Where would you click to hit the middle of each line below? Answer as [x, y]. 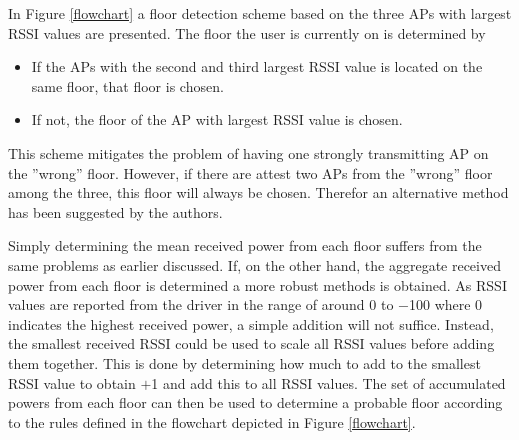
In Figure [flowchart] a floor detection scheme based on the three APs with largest [260, 13]
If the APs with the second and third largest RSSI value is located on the [257, 66]
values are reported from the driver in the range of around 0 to [201, 304]
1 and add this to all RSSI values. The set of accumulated [328, 382]
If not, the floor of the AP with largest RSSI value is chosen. [217, 119]
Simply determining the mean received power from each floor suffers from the [245, 245]
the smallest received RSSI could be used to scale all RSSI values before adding [251, 343]
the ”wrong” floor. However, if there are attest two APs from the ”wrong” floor [250, 172]
